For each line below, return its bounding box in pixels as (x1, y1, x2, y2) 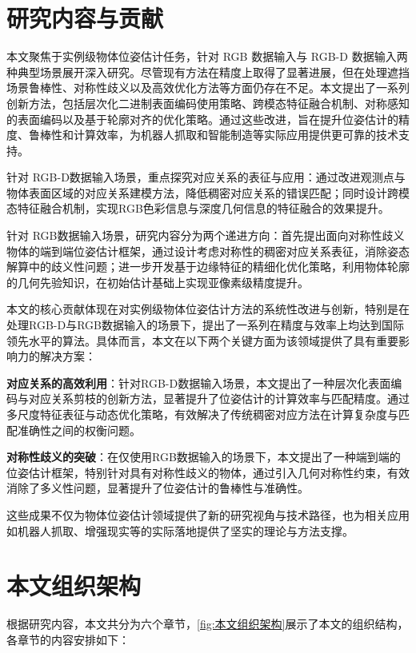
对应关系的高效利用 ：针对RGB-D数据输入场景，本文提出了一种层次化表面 (6, 374, 391, 391)
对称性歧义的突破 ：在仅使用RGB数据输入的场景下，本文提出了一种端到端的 (6, 448, 401, 465)
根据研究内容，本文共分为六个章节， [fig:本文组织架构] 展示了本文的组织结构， (6, 615, 409, 632)
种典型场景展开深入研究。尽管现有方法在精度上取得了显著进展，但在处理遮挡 (6, 63, 410, 80)
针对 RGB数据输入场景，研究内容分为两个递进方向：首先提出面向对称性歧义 (6, 227, 405, 244)
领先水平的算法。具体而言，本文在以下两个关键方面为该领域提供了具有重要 (6, 332, 398, 348)
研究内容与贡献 (6, 2, 164, 34)
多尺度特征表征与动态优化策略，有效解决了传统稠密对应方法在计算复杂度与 (6, 406, 398, 422)
